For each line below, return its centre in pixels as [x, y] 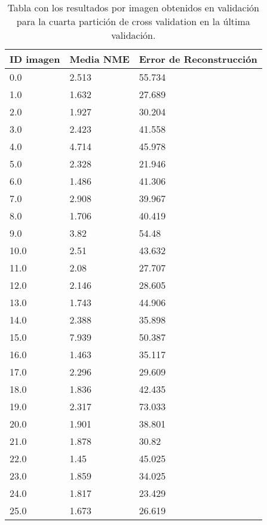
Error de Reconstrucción [198, 59]
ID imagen [35, 59]
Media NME [99, 59]
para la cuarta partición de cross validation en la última [133, 21]
